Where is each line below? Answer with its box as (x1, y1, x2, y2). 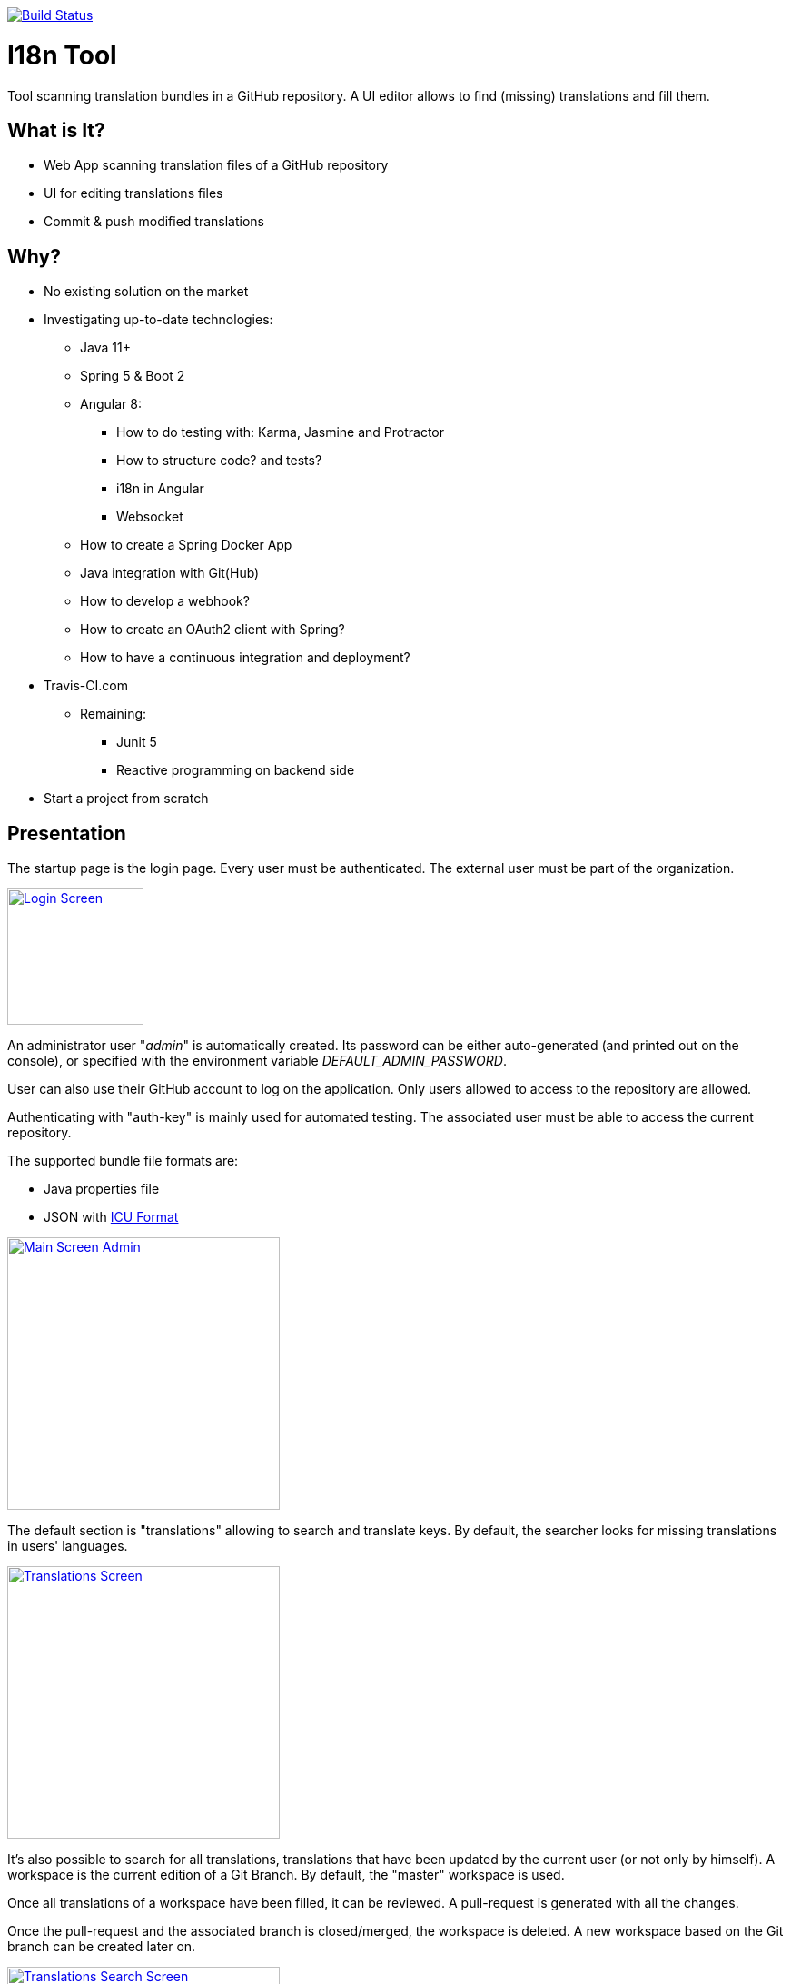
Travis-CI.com (44, 678, 128, 694)
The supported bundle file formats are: (7, 1153, 239, 1169)
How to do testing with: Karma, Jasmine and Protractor (116, 424, 445, 441)
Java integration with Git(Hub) (80, 565, 260, 581)
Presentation (7, 821, 126, 845)
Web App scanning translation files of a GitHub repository (44, 157, 389, 174)
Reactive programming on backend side (116, 762, 355, 779)
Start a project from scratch (44, 790, 209, 807)
